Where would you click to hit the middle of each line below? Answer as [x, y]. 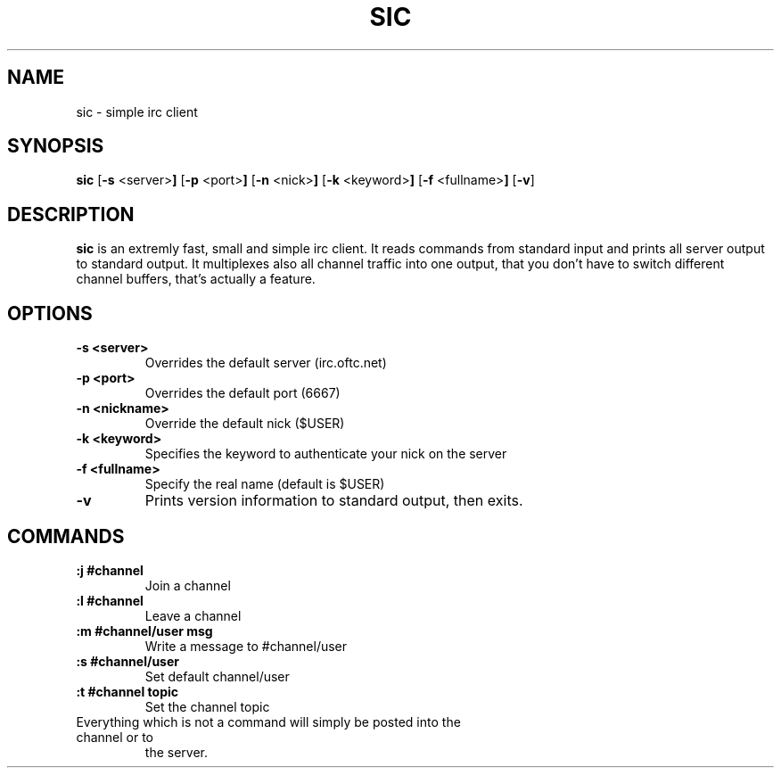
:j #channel [110, 570]
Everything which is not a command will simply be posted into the [268, 721]
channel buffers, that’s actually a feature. [196, 279]
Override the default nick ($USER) [245, 424]
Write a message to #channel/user [246, 646]
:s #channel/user [127, 661]
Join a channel [188, 585]
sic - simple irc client [137, 111]
